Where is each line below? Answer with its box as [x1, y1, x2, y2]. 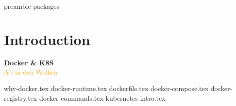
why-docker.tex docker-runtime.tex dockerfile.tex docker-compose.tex [4, 83, 209, 93]
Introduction [4, 29, 90, 49]
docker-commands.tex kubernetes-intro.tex [39, 92, 166, 103]
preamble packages [4, 1, 60, 11]
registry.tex [4, 92, 37, 103]
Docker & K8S [4, 57, 54, 67]
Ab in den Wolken [4, 67, 58, 77]
